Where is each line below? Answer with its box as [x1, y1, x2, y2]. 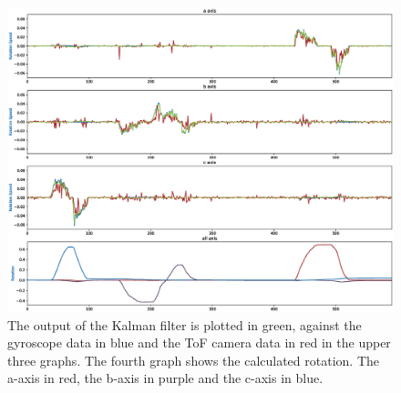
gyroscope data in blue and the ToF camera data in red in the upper [7, 333, 391, 352]
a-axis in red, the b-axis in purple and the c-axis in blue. [7, 368, 324, 388]
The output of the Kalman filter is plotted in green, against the [7, 315, 362, 334]
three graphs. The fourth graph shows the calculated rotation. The [7, 350, 380, 369]
